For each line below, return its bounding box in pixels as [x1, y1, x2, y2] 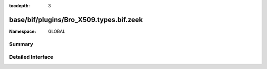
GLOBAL [48, 28, 66, 34]
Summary [9, 41, 34, 47]
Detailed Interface [9, 54, 54, 61]
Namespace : [9, 28, 37, 34]
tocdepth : [9, 3, 30, 8]
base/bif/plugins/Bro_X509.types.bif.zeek [9, 15, 143, 24]
